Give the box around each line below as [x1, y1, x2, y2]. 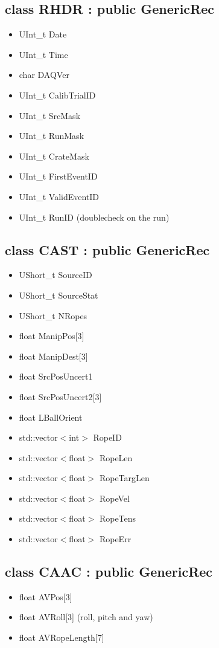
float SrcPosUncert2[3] [19, 390, 102, 403]
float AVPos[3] [19, 590, 72, 603]
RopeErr [99, 533, 132, 545]
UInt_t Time [19, 48, 68, 60]
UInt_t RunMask [19, 129, 84, 142]
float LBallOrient [19, 410, 83, 423]
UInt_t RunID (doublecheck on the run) [19, 210, 170, 223]
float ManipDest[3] [19, 349, 88, 362]
